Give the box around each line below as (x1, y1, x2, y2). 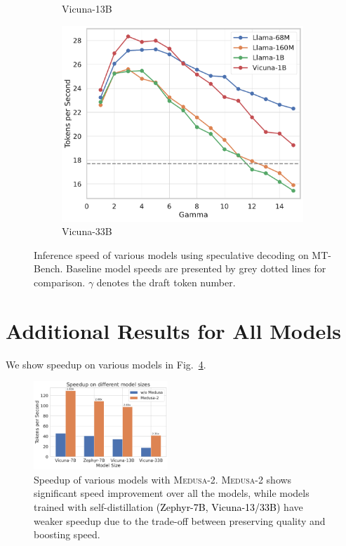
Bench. (34, 261, 63, 276)
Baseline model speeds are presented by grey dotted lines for (66, 261, 326, 276)
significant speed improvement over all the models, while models (34, 486, 310, 500)
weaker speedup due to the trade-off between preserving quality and (34, 513, 326, 528)
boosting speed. (34, 527, 100, 542)
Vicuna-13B (62, 1, 112, 15)
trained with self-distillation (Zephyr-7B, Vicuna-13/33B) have (34, 499, 303, 514)
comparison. (34, 275, 86, 290)
